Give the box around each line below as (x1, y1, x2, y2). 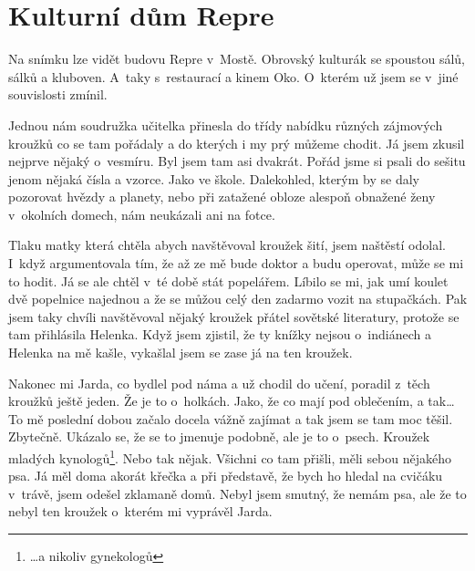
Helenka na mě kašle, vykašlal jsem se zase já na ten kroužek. (8, 343, 353, 362)
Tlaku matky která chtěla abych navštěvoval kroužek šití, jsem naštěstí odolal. (8, 235, 446, 254)
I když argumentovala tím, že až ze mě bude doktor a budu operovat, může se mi (8, 254, 464, 273)
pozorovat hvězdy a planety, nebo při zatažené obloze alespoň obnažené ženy (8, 187, 436, 206)
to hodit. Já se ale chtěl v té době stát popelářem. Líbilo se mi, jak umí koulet (8, 271, 449, 290)
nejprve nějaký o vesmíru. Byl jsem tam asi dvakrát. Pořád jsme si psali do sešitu (8, 151, 466, 171)
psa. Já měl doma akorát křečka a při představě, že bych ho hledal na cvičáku (8, 466, 443, 485)
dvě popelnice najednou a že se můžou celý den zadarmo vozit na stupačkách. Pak (8, 289, 468, 308)
